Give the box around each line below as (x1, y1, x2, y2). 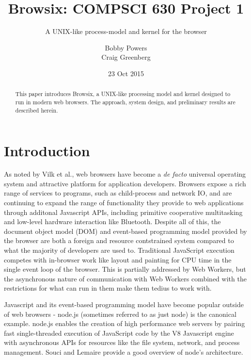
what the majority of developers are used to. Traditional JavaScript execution (4, 245, 235, 255)
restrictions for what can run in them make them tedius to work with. (4, 283, 212, 293)
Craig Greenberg (101, 52, 151, 62)
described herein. (15, 106, 58, 114)
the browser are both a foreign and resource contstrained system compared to (4, 235, 234, 245)
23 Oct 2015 (108, 68, 144, 78)
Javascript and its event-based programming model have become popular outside (4, 299, 244, 309)
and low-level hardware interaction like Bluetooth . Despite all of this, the (4, 216, 221, 227)
